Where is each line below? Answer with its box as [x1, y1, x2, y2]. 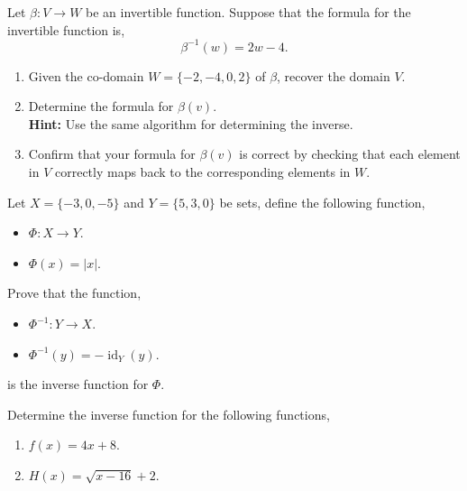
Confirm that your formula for [28, 144, 196, 163]
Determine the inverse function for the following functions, [7, 404, 330, 423]
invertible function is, [7, 20, 125, 39]
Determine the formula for [28, 97, 174, 116]
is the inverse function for [7, 375, 149, 394]
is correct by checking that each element [239, 144, 461, 163]
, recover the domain [277, 66, 390, 85]
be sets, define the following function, [219, 192, 426, 211]
